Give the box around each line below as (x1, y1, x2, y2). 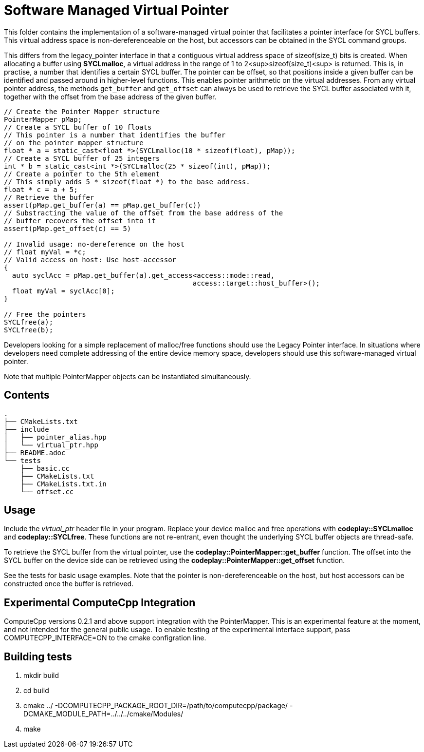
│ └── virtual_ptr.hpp (4, 441, 98, 449)
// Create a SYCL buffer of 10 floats (4, 123, 152, 131)
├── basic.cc (20, 464, 70, 472)
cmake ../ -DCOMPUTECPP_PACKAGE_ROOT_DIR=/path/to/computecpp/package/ (23, 701, 288, 710)
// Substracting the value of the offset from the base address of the (4, 209, 283, 217)
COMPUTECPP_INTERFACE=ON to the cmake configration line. (4, 634, 206, 642)
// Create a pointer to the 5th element (4, 170, 160, 178)
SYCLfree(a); (4, 318, 54, 326)
